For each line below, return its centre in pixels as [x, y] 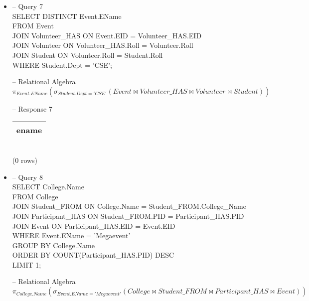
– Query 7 [27, 6]
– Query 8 [27, 177]
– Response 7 [32, 108]
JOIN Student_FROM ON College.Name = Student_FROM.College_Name [129, 206]
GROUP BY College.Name [53, 245]
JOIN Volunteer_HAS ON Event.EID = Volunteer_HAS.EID [107, 35]
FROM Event [33, 26]
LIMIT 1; [27, 264]
